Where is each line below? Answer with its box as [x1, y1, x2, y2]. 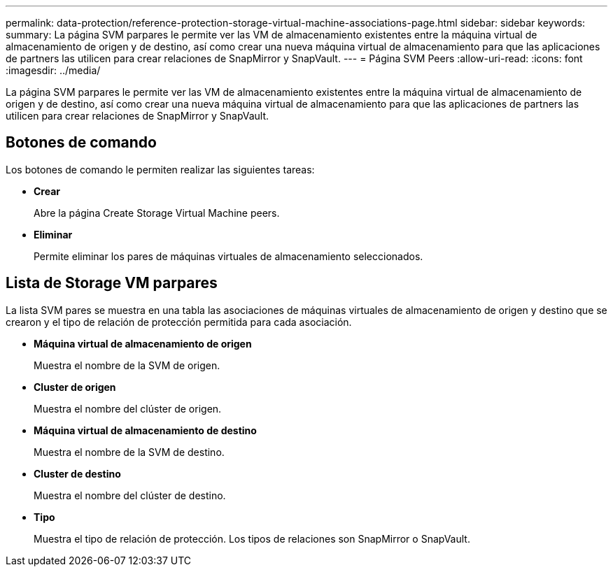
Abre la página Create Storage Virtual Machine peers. [34, 206, 280, 219]
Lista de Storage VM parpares [6, 274, 218, 292]
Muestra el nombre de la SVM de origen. [34, 359, 220, 371]
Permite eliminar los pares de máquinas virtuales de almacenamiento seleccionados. [34, 250, 423, 262]
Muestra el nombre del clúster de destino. [34, 489, 226, 501]
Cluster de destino [34, 467, 121, 480]
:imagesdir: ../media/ [6, 64, 101, 76]
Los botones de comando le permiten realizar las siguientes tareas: [6, 163, 315, 176]
